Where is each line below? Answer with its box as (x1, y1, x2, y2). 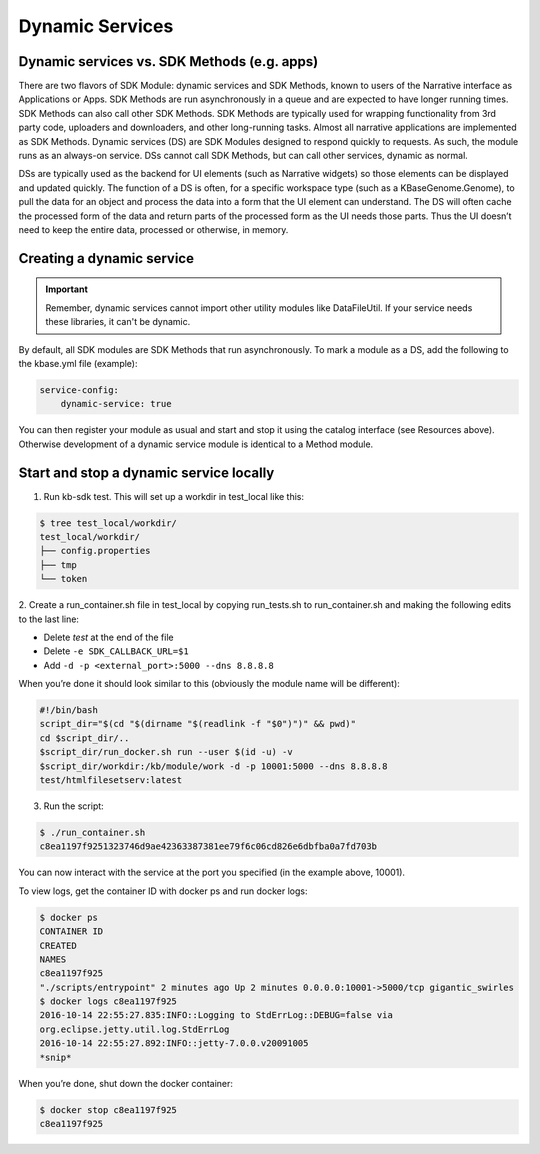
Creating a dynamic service (18, 250, 195, 267)
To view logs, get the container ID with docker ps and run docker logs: (18, 885, 308, 897)
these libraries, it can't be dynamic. (45, 316, 191, 328)
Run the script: (43, 800, 104, 812)
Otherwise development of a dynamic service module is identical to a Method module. (18, 438, 374, 450)
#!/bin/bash (39, 705, 99, 716)
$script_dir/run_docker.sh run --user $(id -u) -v (39, 746, 294, 758)
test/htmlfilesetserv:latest (39, 775, 183, 786)
